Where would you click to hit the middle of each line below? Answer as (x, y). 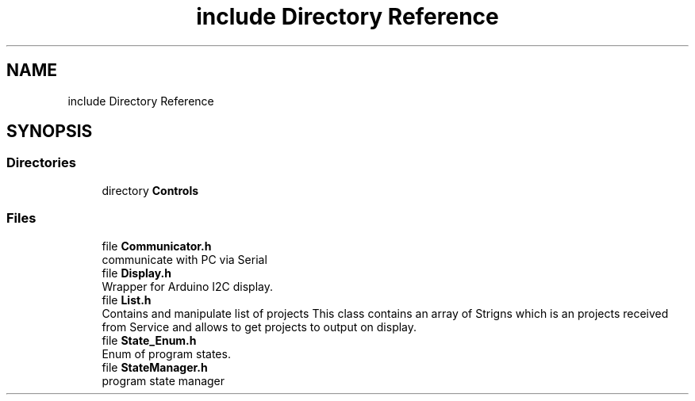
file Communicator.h (157, 246)
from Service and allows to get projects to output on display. (259, 327)
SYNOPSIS (50, 132)
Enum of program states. (166, 353)
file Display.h (136, 273)
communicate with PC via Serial (184, 259)
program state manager (163, 380)
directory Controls (150, 190)
